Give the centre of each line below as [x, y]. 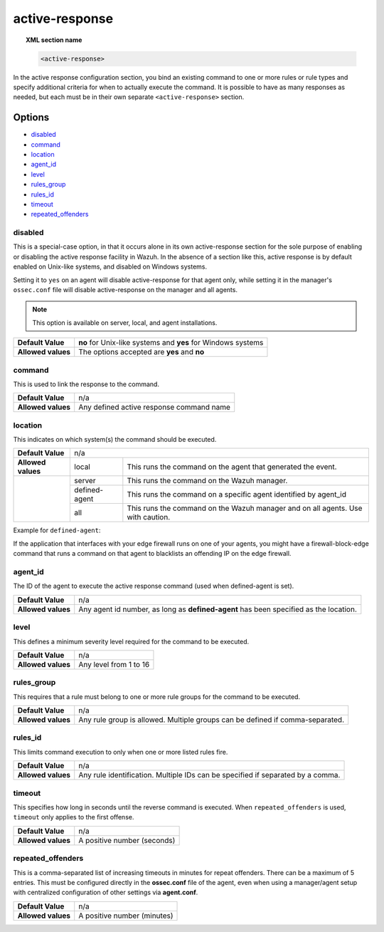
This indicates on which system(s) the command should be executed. [115, 440]
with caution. [149, 517]
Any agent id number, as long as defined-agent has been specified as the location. [218, 609]
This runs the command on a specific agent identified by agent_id [236, 495]
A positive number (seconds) [127, 840]
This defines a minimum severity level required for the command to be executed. [131, 641]
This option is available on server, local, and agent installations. [125, 322]
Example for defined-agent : [57, 530]
